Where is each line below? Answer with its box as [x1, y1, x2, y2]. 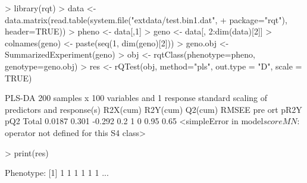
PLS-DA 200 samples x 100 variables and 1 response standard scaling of [5, 91, 268, 104]
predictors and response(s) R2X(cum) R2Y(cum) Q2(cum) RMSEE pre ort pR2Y [5, 103, 302, 115]
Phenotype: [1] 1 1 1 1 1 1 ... [5, 166, 109, 179]
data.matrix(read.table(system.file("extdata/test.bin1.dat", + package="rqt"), [5, 13, 287, 26]
